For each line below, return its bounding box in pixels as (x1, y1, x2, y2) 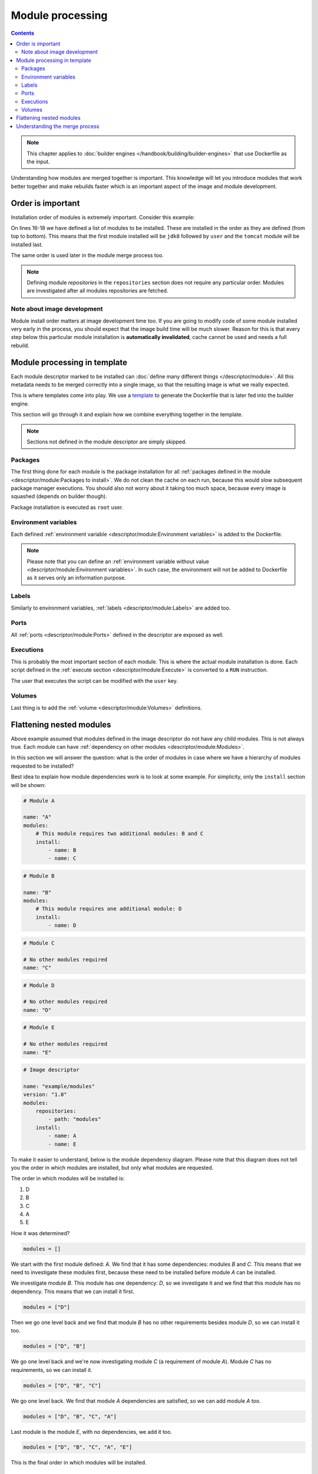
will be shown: (11, 781, 46, 788)
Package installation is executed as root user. (11, 504, 124, 511)
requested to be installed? (11, 762, 74, 769)
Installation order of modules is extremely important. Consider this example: (11, 213, 195, 221)
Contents (11, 29, 35, 37)
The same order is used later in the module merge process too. (11, 252, 164, 259)
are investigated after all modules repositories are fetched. (26, 287, 168, 294)
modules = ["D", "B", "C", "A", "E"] (23, 1444, 132, 1450)
